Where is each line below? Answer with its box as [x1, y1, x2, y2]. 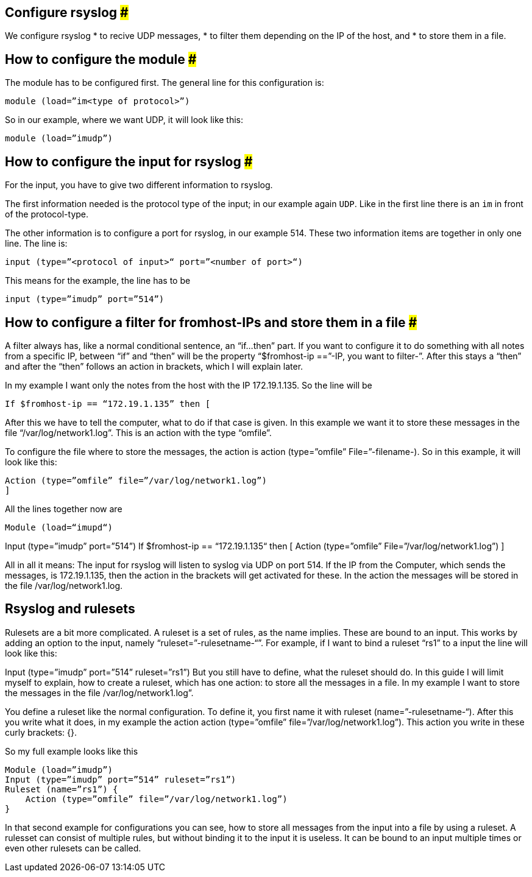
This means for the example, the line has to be [5, 275, 191, 286]
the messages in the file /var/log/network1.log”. [5, 687, 194, 698]
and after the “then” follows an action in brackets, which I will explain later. [5, 361, 303, 372]
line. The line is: [5, 238, 68, 249]
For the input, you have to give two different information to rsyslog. [5, 180, 273, 191]
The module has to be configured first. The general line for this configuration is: [5, 77, 324, 88]
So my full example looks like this [5, 745, 138, 756]
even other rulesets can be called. [5, 842, 141, 853]
